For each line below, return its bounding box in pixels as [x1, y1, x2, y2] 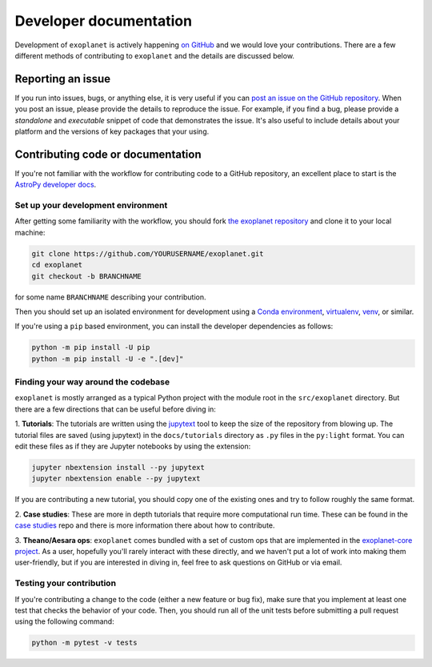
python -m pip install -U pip [31, 343, 150, 352]
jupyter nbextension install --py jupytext [31, 463, 206, 472]
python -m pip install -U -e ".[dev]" [31, 354, 184, 364]
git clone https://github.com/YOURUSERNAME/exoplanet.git [31, 249, 264, 258]
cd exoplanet [31, 260, 83, 270]
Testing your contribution [14, 577, 116, 589]
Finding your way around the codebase [14, 376, 170, 388]
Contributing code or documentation [14, 147, 202, 161]
